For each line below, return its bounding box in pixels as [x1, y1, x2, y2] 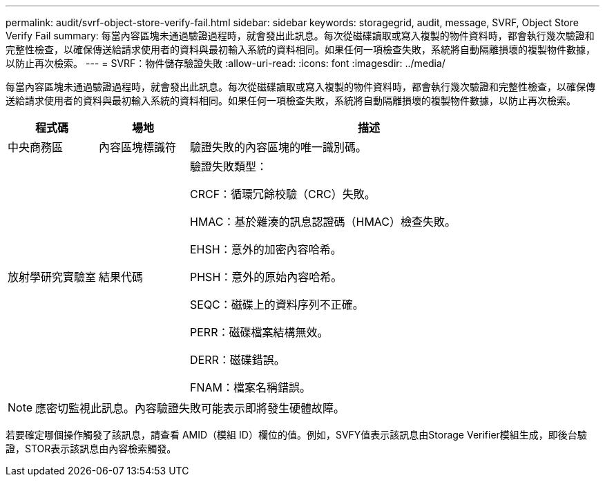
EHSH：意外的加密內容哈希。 [190, 242, 342, 256]
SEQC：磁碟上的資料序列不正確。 [190, 298, 364, 311]
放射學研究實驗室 [8, 270, 97, 284]
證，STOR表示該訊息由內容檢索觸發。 [6, 443, 177, 454]
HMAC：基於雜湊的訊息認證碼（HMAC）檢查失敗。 [190, 215, 457, 229]
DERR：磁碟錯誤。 [190, 353, 285, 367]
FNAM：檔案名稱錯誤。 [190, 380, 311, 394]
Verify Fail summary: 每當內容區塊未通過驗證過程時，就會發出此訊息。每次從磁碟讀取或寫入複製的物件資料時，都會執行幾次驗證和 [6, 30, 595, 41]
